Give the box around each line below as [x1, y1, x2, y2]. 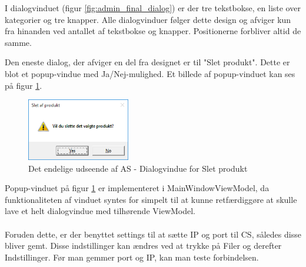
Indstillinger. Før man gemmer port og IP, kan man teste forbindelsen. [5, 251, 259, 263]
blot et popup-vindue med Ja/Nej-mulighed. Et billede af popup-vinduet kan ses [5, 67, 295, 79]
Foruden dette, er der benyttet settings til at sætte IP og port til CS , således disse [5, 228, 301, 240]
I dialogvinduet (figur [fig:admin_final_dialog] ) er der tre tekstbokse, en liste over [5, 2, 301, 14]
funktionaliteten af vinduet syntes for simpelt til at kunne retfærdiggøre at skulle [5, 193, 297, 205]
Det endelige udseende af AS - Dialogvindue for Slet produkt [28, 162, 248, 174]
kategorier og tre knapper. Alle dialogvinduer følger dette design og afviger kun [5, 13, 291, 25]
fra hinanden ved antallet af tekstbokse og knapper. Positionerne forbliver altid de [5, 25, 301, 37]
